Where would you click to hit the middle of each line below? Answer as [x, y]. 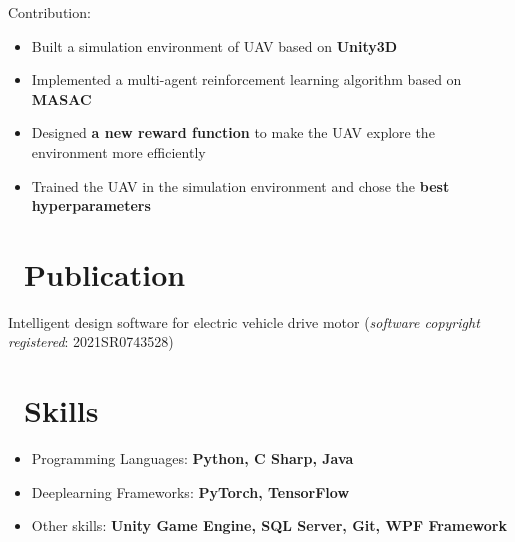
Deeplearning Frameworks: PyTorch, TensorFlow [190, 491]
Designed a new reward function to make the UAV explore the [233, 132]
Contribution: [49, 12]
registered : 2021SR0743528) [91, 341]
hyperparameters [91, 205]
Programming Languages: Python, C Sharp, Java [192, 458]
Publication [105, 273]
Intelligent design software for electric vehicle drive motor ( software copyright [244, 321]
